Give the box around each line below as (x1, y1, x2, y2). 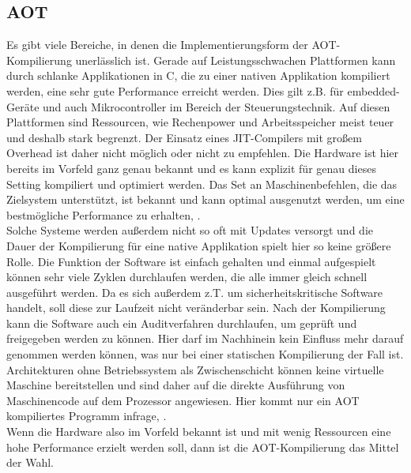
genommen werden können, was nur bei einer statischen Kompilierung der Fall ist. (6, 346, 404, 362)
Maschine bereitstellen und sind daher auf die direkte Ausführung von (6, 377, 345, 393)
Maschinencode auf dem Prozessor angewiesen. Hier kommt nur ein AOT (6, 392, 360, 408)
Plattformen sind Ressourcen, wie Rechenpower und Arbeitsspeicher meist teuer (6, 114, 394, 130)
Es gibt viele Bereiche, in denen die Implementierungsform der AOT (6, 36, 337, 53)
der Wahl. (6, 454, 54, 471)
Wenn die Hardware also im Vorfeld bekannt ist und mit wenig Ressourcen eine (6, 423, 391, 440)
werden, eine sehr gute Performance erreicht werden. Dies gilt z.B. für (6, 82, 344, 99)
